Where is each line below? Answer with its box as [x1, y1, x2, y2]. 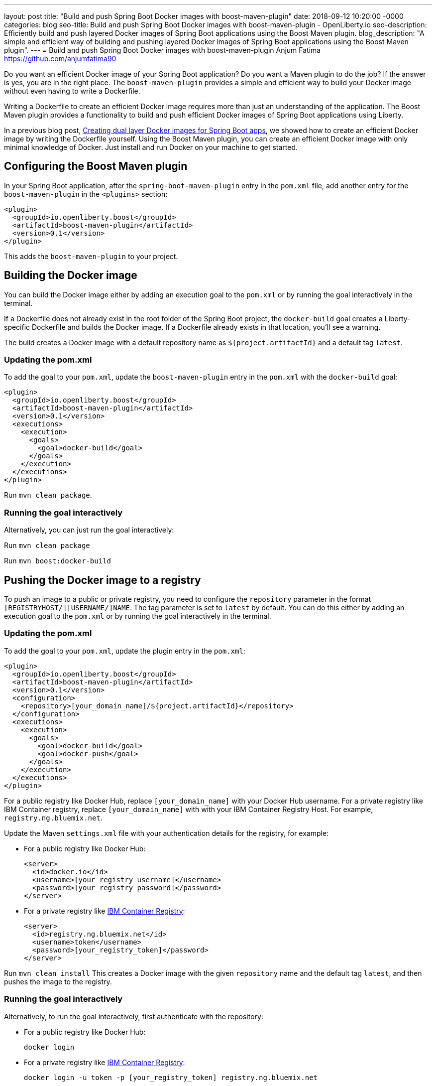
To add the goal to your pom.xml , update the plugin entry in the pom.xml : [4, 646, 245, 655]
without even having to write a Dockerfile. [4, 87, 140, 95]
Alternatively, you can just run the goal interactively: [4, 526, 174, 535]
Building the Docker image [4, 269, 137, 282]
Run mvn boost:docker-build [4, 556, 111, 565]
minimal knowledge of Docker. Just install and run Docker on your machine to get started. [4, 143, 298, 151]
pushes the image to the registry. [4, 977, 112, 986]
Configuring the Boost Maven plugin [4, 160, 188, 173]
